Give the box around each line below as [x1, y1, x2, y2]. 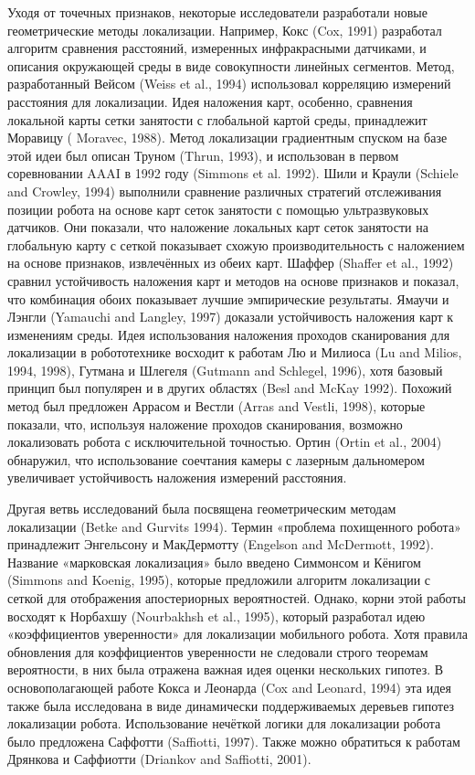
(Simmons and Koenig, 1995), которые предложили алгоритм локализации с [7, 570, 431, 589]
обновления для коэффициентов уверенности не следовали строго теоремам [7, 642, 428, 661]
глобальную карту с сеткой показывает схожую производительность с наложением [7, 235, 465, 254]
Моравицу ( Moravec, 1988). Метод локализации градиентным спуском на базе [7, 128, 448, 147]
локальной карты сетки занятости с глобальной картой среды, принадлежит [7, 110, 427, 129]
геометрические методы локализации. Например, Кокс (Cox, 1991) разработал [7, 20, 442, 39]
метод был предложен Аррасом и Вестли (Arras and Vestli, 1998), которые [7, 397, 426, 416]
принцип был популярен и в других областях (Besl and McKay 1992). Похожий [7, 378, 452, 398]
